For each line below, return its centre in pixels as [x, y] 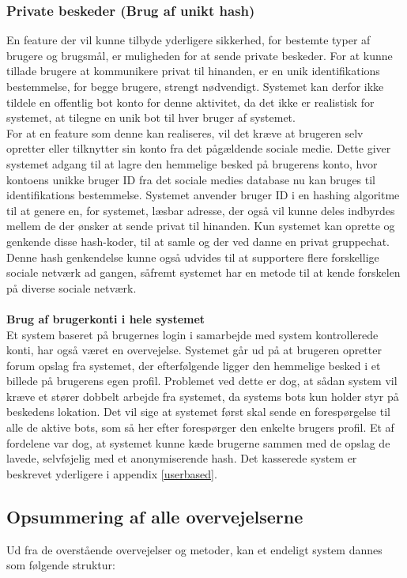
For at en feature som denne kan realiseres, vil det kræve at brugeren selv [185, 132]
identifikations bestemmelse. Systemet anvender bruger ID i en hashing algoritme [203, 195]
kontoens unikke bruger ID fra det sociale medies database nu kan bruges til [191, 179]
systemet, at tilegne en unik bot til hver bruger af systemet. [151, 117]
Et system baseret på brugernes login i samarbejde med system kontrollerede [192, 334]
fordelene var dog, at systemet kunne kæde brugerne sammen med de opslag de [198, 442]
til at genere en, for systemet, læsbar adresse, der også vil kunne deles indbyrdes [201, 210]
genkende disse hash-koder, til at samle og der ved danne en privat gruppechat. [198, 241]
